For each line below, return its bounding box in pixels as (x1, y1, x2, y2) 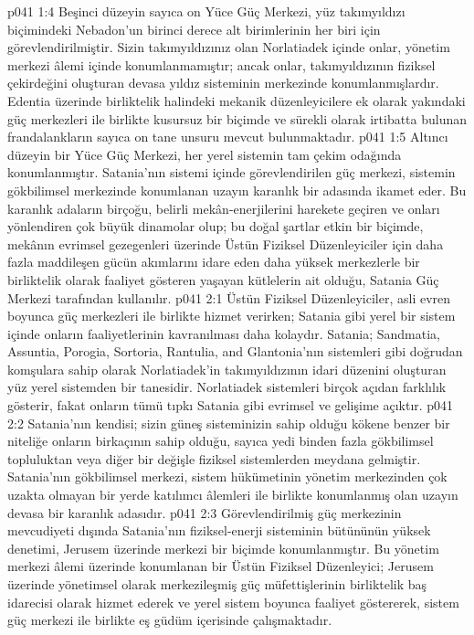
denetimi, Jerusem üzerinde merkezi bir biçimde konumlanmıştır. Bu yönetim (7, 538, 439, 557)
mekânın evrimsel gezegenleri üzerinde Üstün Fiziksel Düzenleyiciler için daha (7, 234, 444, 253)
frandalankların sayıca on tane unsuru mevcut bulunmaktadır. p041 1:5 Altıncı (7, 127, 448, 146)
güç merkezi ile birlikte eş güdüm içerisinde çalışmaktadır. (7, 610, 332, 630)
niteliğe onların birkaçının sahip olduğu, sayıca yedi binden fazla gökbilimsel (7, 431, 434, 450)
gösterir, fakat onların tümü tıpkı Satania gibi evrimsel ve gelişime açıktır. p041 (7, 396, 454, 415)
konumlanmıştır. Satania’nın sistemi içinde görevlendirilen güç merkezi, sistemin (7, 163, 456, 182)
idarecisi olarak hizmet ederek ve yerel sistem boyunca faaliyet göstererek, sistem (7, 592, 459, 611)
